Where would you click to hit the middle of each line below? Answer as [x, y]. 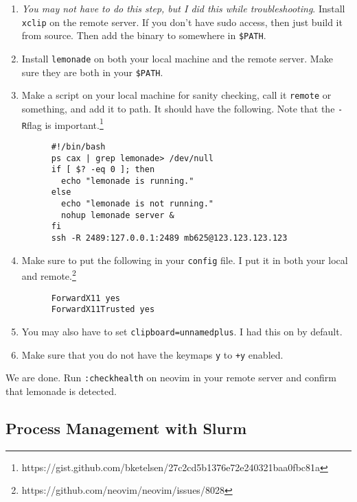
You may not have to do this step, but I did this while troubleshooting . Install [183, 8]
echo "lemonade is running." [128, 181]
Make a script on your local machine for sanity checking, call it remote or [176, 95]
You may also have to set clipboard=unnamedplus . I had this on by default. [182, 331]
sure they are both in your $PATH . [92, 72]
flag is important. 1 [65, 123]
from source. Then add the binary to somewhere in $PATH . [144, 35]
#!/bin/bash [78, 146]
